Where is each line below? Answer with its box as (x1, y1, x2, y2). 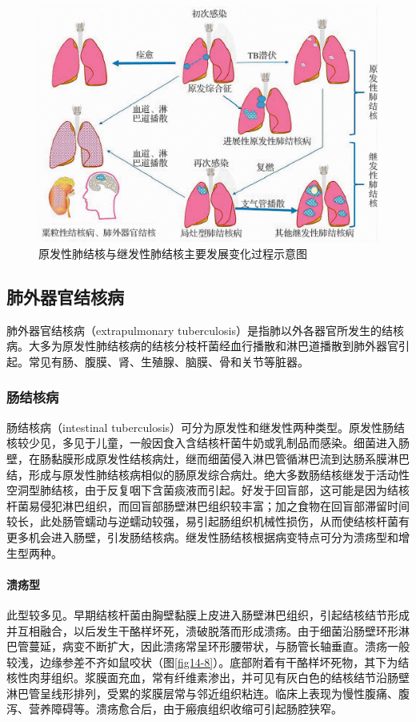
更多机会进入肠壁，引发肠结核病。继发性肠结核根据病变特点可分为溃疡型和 (6, 528, 398, 545)
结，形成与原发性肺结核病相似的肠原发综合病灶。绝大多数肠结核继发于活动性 (6, 466, 410, 482)
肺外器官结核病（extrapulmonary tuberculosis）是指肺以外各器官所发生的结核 (6, 321, 404, 338)
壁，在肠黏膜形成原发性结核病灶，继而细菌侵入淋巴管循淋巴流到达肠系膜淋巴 (6, 450, 410, 466)
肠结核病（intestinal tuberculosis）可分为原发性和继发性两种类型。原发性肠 (6, 418, 394, 435)
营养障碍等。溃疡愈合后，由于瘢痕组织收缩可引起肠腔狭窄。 (28, 700, 342, 717)
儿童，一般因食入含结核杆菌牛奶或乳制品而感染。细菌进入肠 (95, 434, 410, 451)
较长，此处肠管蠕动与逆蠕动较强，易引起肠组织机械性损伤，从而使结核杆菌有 (6, 513, 410, 530)
